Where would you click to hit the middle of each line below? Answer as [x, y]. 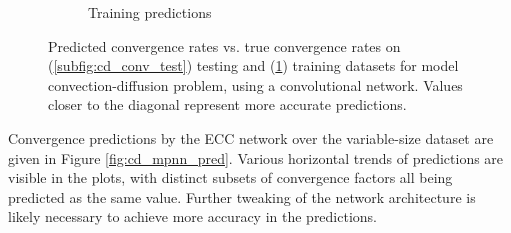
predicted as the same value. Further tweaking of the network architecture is [242, 196]
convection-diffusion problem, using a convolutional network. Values [255, 84]
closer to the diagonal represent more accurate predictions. [227, 104]
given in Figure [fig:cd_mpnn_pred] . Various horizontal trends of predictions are [256, 157]
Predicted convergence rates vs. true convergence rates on [224, 45]
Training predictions [150, 12]
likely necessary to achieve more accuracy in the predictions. [193, 216]
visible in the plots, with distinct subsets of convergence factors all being [230, 177]
